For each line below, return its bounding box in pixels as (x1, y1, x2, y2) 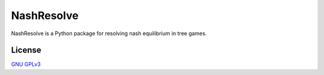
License (11, 45, 41, 55)
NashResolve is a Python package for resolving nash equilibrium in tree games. (11, 30, 207, 37)
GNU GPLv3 (11, 61, 41, 68)
